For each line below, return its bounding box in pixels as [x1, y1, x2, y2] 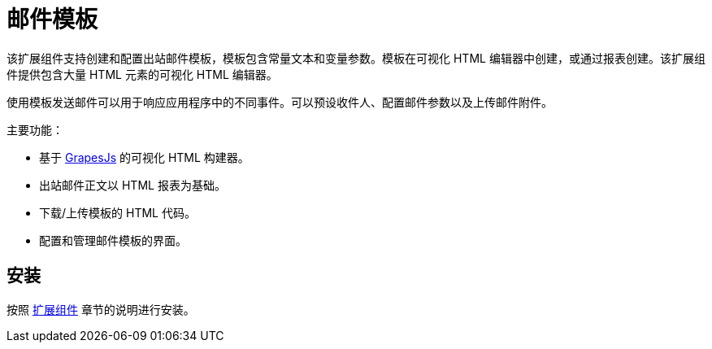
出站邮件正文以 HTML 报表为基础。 [39, 177, 226, 192]
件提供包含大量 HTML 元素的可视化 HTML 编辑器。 [7, 67, 278, 81]
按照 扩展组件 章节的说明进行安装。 [7, 302, 195, 316]
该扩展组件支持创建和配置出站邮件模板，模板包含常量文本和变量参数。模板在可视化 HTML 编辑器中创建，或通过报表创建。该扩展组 [7, 50, 705, 65]
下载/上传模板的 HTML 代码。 [39, 205, 196, 220]
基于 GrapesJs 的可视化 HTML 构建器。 [39, 150, 250, 164]
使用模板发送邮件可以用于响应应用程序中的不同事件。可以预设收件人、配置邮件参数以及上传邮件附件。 [7, 94, 553, 109]
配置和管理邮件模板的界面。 [39, 233, 187, 247]
